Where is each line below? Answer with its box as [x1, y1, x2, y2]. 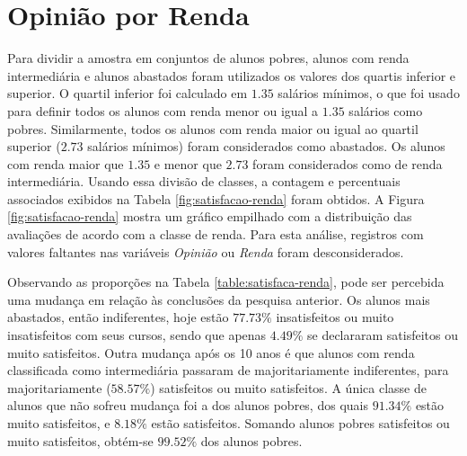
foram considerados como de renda [252, 154, 443, 173]
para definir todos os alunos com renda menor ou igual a [7, 101, 319, 120]
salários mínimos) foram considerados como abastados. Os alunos [87, 137, 445, 156]
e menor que [154, 154, 222, 173]
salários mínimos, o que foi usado [278, 84, 460, 103]
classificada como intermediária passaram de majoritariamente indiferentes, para [7, 361, 449, 380]
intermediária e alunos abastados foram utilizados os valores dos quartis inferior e [7, 66, 456, 85]
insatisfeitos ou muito [276, 308, 394, 326]
